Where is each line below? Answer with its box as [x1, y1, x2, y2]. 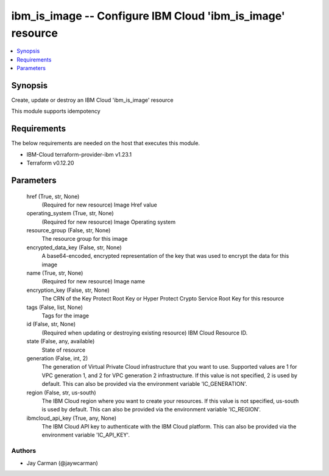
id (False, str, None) [26, 321, 76, 328]
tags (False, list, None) [26, 304, 83, 311]
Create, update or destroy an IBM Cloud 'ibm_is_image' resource [11, 96, 174, 104]
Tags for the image [41, 311, 90, 319]
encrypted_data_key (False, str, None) [26, 244, 122, 251]
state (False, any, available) [26, 338, 95, 345]
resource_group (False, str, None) [26, 227, 111, 234]
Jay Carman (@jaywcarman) [26, 459, 99, 466]
